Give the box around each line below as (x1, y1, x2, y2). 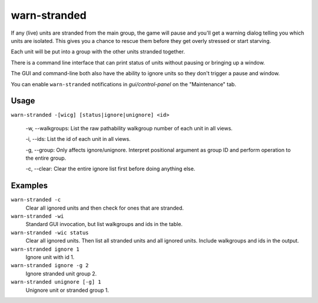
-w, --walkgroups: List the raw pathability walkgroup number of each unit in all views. (25, 124, 233, 132)
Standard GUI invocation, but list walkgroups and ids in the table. (25, 221, 183, 228)
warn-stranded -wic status (11, 229, 89, 236)
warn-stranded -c (11, 197, 61, 203)
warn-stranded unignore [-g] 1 (11, 279, 101, 285)
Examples (11, 181, 48, 191)
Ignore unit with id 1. (25, 254, 75, 261)
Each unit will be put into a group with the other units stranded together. (11, 48, 185, 55)
